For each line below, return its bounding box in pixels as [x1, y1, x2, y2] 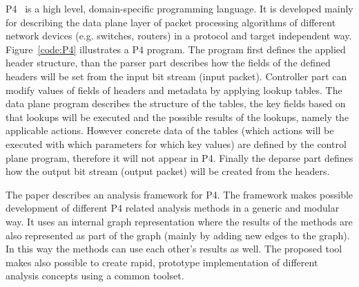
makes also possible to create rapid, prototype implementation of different [6, 254, 318, 269]
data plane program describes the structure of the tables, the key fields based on [6, 96, 346, 111]
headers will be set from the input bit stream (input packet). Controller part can [6, 68, 347, 83]
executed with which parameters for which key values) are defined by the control [6, 136, 347, 151]
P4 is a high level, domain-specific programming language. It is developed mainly [6, 1, 353, 15]
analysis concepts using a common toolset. [6, 268, 184, 283]
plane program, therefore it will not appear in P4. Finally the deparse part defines [6, 150, 353, 165]
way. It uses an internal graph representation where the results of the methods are [6, 214, 353, 228]
